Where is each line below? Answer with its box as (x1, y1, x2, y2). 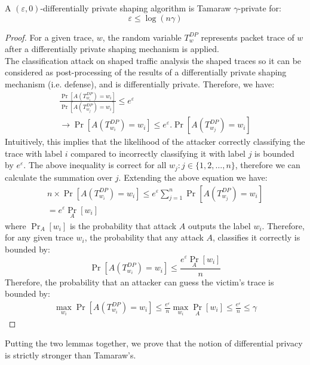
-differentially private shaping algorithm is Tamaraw (40, 2, 231, 14)
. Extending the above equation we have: (118, 171, 268, 183)
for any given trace (5, 231, 73, 244)
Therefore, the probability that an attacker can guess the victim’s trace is (5, 275, 274, 288)
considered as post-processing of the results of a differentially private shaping (5, 66, 287, 78)
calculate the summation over (5, 171, 113, 183)
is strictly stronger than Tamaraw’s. (5, 349, 136, 361)
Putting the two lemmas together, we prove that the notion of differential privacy (5, 337, 303, 349)
